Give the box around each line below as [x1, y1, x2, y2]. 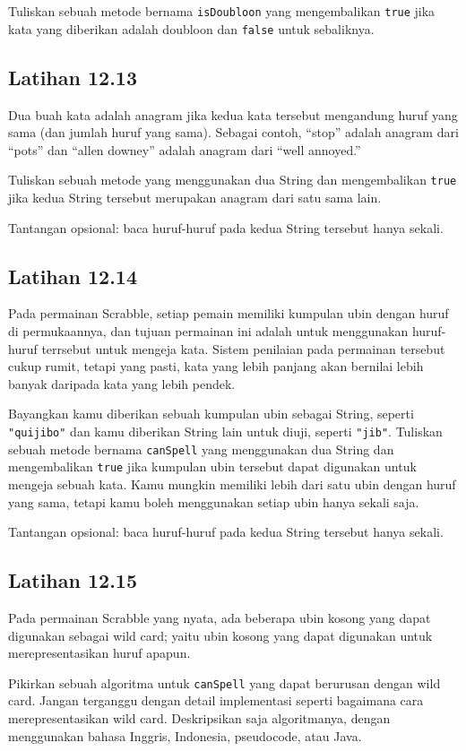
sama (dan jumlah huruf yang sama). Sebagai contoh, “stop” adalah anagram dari [8, 123, 459, 142]
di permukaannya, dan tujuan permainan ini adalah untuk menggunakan [8, 321, 409, 340]
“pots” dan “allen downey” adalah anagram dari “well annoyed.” [8, 140, 361, 159]
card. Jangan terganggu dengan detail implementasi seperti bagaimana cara [8, 691, 424, 710]
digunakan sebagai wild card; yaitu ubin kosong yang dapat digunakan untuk [8, 626, 433, 644]
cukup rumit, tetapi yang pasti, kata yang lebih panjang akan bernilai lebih [8, 357, 424, 375]
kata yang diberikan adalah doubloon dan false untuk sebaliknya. [8, 19, 375, 38]
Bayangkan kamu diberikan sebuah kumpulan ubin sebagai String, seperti [8, 404, 414, 423]
